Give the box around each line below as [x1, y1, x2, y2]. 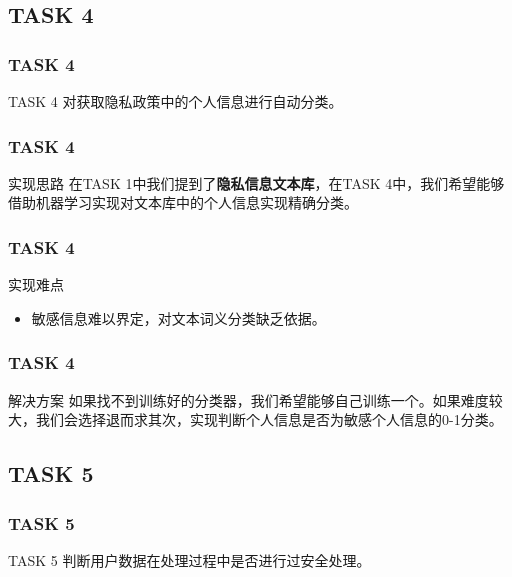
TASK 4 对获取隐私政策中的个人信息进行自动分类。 [8, 91, 343, 111]
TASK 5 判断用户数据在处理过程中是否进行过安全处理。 [8, 549, 371, 570]
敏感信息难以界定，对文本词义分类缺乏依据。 [31, 307, 326, 328]
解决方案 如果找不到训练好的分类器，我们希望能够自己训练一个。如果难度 [8, 389, 489, 410]
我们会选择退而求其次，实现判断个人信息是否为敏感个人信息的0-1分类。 [35, 409, 503, 430]
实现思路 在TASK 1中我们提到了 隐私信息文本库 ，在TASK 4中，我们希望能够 [8, 172, 505, 193]
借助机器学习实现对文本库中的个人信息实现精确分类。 [8, 192, 358, 213]
